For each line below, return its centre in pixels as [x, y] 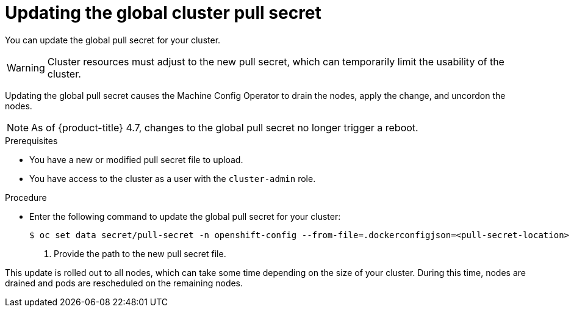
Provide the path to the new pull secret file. [140, 253]
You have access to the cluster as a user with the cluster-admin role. [173, 178]
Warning [26, 67]
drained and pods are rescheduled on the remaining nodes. [124, 283]
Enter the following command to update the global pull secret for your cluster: [185, 216]
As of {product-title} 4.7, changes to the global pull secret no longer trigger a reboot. [225, 127]
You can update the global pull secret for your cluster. [113, 40]
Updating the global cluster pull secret [163, 13]
